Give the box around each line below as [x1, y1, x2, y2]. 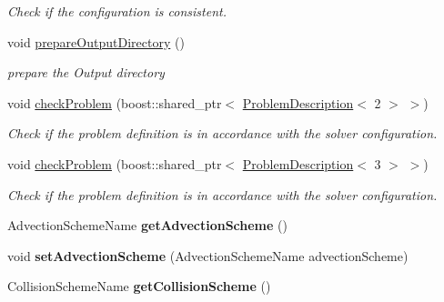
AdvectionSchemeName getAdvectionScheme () [7, 216, 288, 235]
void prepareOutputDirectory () [7, 32, 185, 51]
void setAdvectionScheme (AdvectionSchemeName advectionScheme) [7, 246, 409, 265]
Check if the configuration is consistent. [7, 2, 227, 20]
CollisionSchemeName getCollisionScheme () [7, 277, 271, 296]
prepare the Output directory [7, 63, 165, 82]
